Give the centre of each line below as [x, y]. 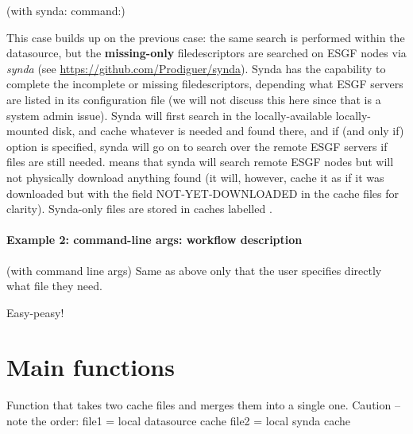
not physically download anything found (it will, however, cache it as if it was [195, 177]
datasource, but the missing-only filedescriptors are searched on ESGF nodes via [206, 53]
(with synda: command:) [66, 10]
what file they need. [54, 286]
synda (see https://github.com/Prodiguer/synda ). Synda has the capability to [196, 68]
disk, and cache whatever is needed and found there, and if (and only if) [228, 131]
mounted [28, 131]
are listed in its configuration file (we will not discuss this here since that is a [194, 99]
